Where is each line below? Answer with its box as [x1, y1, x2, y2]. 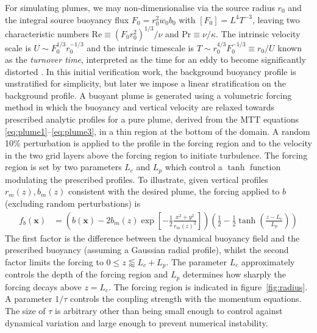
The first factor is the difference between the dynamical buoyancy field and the [5, 231, 300, 244]
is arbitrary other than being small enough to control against [55, 304, 283, 317]
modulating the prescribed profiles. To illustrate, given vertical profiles [5, 173, 268, 185]
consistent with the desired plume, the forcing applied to [68, 185, 280, 198]
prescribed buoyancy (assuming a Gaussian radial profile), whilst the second [5, 243, 289, 256]
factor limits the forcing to [5, 255, 104, 268]
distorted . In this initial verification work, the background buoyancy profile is [5, 65, 296, 77]
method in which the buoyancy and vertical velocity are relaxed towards [5, 101, 275, 113]
